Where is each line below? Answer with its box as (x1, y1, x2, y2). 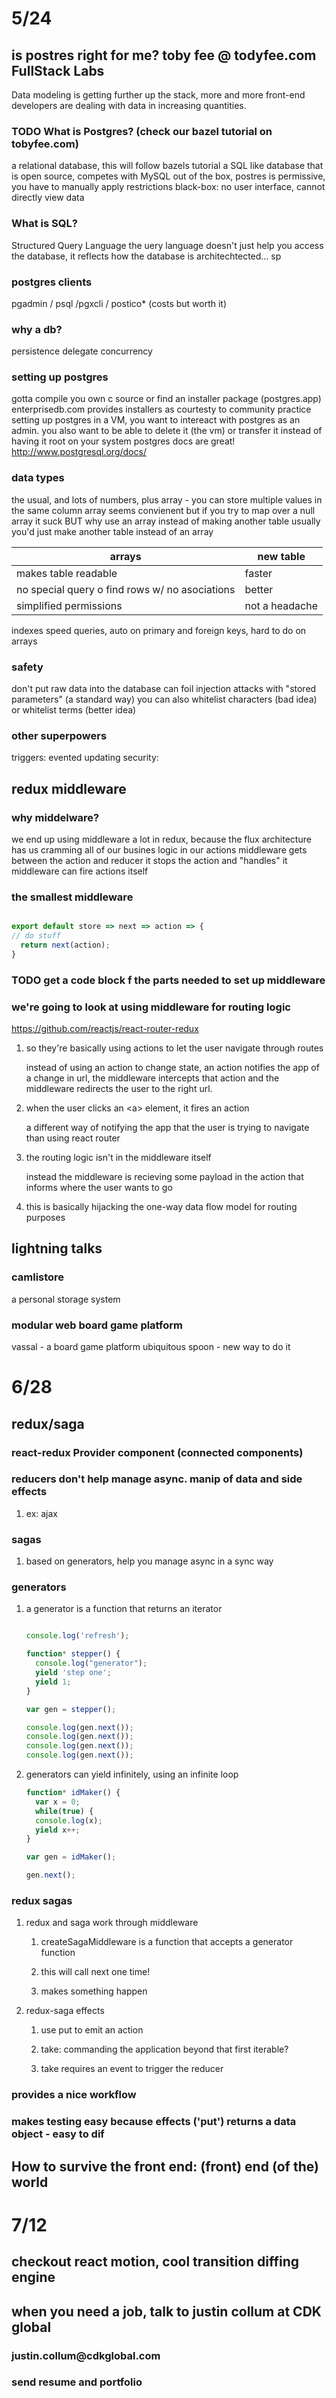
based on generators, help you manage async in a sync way (25, 1555, 274, 1567)
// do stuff (11, 931, 61, 941)
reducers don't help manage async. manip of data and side (11, 1472, 303, 1486)
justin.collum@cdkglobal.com (11, 2348, 161, 2362)
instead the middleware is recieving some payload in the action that (25, 1171, 304, 1183)
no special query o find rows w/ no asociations (16, 582, 236, 596)
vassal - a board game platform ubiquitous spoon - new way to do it (11, 1341, 291, 1353)
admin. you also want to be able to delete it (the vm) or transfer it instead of (11, 425, 323, 437)
